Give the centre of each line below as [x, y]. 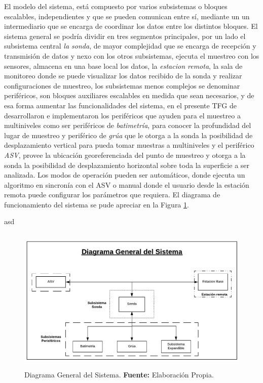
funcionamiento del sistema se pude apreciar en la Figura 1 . [97, 204]
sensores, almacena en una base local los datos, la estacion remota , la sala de [123, 66]
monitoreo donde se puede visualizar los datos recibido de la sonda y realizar [123, 76]
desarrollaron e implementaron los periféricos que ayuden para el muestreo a [122, 115]
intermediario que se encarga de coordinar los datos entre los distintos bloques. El [131, 26]
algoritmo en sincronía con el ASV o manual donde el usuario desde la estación [127, 184]
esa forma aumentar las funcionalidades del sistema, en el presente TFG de [120, 105]
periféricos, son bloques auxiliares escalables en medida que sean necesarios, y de [129, 95]
